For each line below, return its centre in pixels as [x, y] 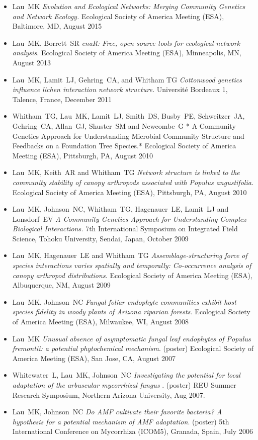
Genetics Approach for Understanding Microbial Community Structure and [128, 136]
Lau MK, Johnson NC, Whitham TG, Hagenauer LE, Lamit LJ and [120, 209]
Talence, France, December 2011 [62, 99]
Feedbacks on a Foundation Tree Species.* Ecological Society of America [124, 146]
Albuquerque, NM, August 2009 [61, 285]
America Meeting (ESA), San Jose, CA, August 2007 [94, 358]
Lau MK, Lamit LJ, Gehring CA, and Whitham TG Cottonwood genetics [127, 79]
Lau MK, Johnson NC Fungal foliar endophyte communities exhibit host [124, 301]
